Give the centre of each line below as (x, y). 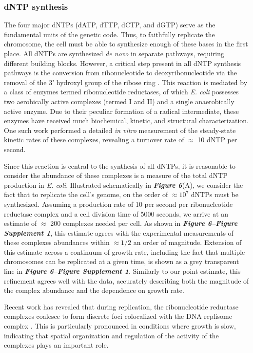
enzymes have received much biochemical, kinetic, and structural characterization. (126, 121)
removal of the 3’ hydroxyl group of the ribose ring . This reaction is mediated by (126, 82)
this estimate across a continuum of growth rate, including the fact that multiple (125, 252)
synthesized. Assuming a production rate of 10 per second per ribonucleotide (118, 204)
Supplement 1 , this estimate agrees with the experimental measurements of (119, 232)
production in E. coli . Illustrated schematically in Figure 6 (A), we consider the (124, 185)
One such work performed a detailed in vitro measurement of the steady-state (120, 130)
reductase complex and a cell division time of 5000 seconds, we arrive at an (116, 213)
